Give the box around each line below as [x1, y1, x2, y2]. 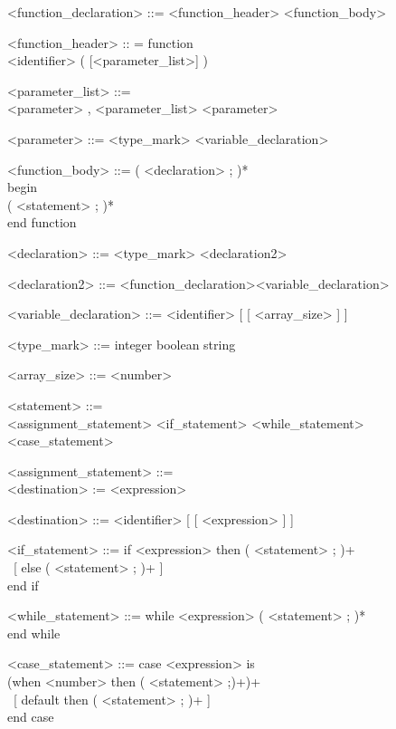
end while [7, 623, 61, 642]
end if [7, 575, 39, 594]
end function [7, 213, 77, 232]
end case [7, 707, 54, 726]
